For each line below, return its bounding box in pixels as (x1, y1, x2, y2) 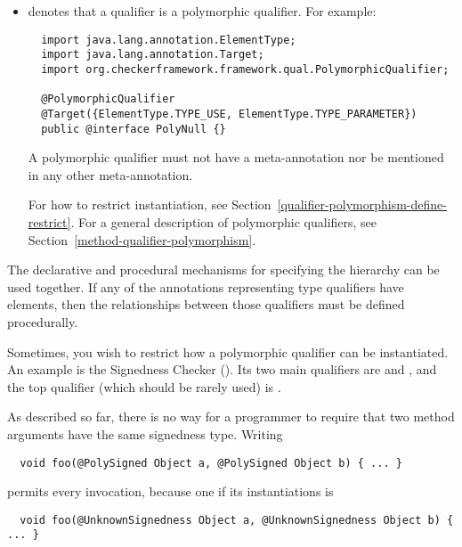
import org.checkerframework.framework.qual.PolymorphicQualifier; (41, 62, 450, 76)
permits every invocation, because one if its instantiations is (7, 482, 334, 501)
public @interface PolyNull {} (41, 122, 226, 135)
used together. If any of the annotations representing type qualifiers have (7, 277, 404, 296)
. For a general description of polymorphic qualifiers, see (70, 212, 377, 231)
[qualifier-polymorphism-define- (277, 195, 447, 214)
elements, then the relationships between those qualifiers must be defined (7, 295, 405, 314)
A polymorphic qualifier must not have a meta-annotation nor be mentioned (28, 148, 444, 167)
